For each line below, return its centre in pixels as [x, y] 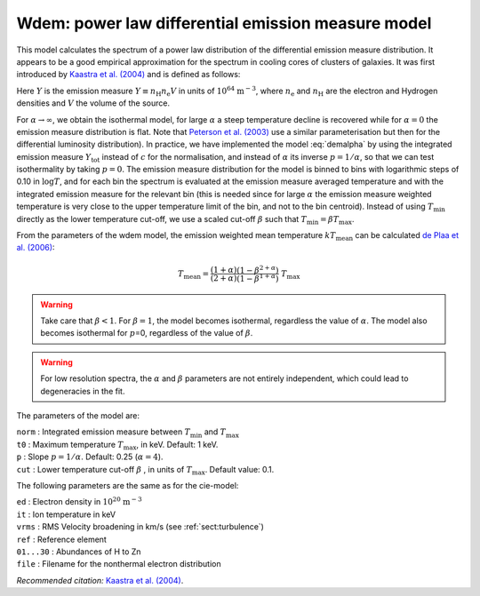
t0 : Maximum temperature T [70, 444]
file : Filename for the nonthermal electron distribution [119, 564]
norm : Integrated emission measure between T [104, 432]
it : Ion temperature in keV [66, 514]
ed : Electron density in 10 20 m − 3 [79, 501]
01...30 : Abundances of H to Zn [79, 552]
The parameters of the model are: [78, 416]
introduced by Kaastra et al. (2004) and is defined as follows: [128, 75]
